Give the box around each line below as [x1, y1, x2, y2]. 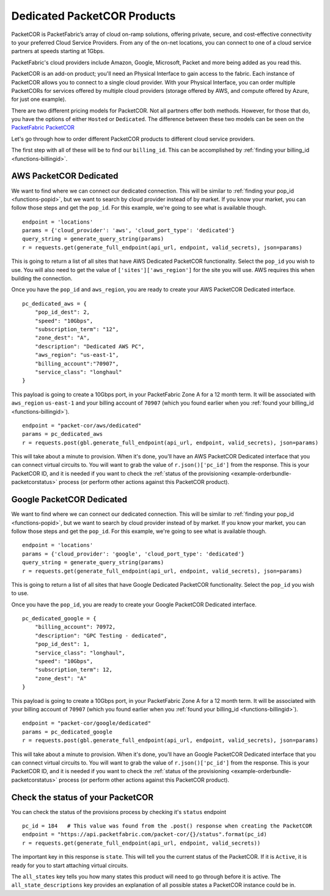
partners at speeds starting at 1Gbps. [11, 48, 105, 55]
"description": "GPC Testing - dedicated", [34, 632, 167, 639]
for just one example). [11, 95, 67, 103]
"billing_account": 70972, [34, 623, 116, 631]
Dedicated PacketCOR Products [11, 9, 176, 23]
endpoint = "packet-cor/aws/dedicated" [22, 422, 142, 429]
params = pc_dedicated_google [22, 728, 113, 735]
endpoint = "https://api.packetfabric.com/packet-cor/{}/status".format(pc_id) [22, 831, 267, 838]
